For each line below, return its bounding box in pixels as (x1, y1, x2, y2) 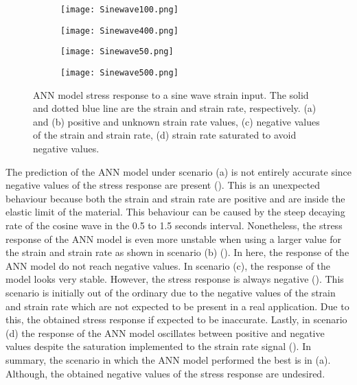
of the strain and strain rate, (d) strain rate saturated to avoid (33, 128, 297, 142)
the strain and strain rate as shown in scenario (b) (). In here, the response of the (5, 245, 349, 259)
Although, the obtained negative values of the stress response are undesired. (5, 366, 325, 380)
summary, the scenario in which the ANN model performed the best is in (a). (5, 352, 331, 366)
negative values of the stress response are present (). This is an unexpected (5, 178, 321, 192)
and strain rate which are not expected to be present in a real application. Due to (5, 299, 349, 313)
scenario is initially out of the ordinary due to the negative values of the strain (5, 285, 336, 299)
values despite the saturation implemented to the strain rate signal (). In (5, 339, 311, 353)
